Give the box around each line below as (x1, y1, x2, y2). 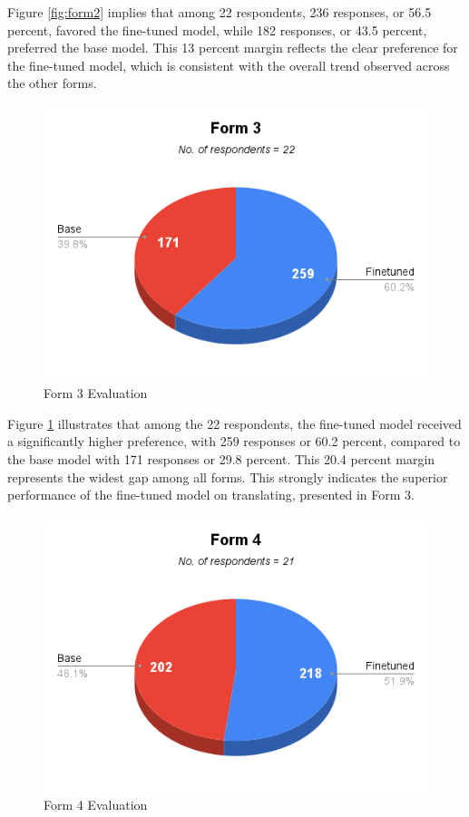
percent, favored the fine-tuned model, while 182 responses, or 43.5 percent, (7, 20, 427, 39)
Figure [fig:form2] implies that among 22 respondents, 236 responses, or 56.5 (7, 3, 432, 21)
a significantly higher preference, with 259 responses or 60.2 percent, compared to (7, 432, 461, 451)
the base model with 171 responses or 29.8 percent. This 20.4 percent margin (7, 450, 435, 469)
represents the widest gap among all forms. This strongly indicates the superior (7, 467, 448, 486)
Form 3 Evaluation (44, 384, 148, 403)
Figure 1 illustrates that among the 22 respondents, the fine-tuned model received (7, 413, 462, 433)
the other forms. (7, 73, 97, 92)
